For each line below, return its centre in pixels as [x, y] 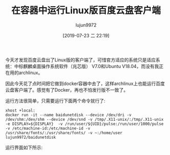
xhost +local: [20, 110]
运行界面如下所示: [24, 147]
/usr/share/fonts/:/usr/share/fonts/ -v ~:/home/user [64, 133]
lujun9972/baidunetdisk [31, 137]
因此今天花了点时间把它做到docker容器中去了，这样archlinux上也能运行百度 [85, 83]
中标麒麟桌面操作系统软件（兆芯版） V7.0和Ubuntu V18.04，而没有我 [87, 66]
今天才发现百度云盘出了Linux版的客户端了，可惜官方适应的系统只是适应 [81, 60]
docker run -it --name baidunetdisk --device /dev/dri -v [68, 115]
